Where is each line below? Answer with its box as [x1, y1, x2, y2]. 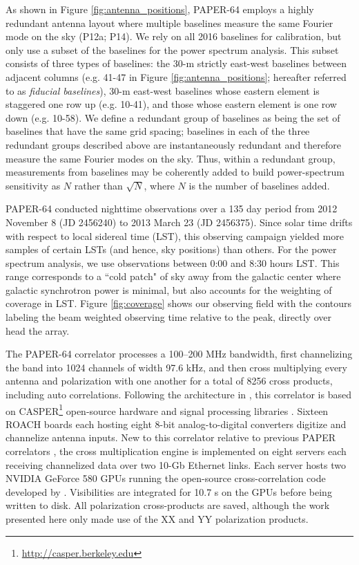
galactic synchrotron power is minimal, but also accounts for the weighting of [6, 282, 332, 297]
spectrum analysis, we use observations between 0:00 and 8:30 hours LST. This [6, 255, 340, 270]
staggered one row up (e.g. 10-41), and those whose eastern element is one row [6, 97, 337, 111]
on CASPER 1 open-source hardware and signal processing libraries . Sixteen [6, 401, 329, 418]
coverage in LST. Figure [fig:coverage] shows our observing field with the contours [6, 296, 352, 311]
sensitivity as [6, 178, 61, 192]
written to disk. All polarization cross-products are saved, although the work [6, 498, 330, 512]
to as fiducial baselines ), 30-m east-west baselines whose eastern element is [6, 83, 320, 98]
